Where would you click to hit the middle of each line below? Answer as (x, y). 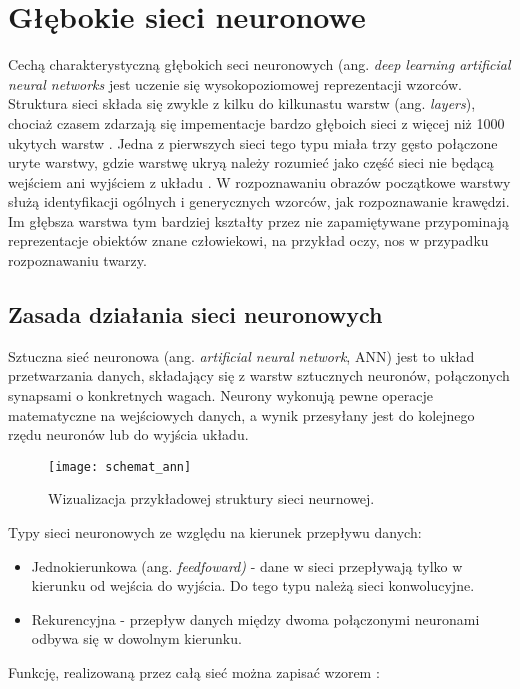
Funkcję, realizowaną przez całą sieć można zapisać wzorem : (194, 672)
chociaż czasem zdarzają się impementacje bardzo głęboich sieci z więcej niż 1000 (256, 122)
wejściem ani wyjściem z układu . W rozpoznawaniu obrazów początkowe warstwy (259, 181)
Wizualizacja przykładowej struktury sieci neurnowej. (211, 498)
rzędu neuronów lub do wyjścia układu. (128, 434)
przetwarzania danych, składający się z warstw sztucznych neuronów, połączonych (259, 375)
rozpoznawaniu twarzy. (77, 260)
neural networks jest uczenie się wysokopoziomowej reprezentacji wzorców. (235, 83)
